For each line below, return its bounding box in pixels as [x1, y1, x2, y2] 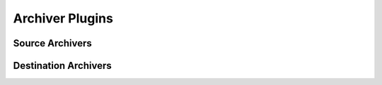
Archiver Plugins [13, 11, 113, 26]
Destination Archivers [13, 60, 112, 72]
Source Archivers [13, 37, 92, 49]
